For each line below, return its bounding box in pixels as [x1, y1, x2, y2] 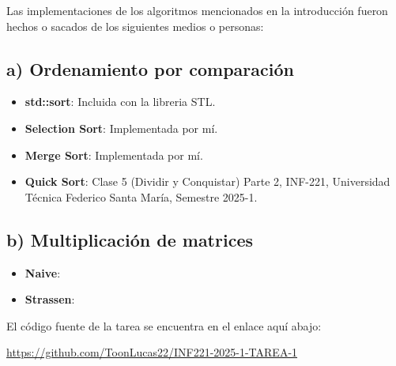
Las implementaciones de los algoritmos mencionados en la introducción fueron [6, 2, 388, 18]
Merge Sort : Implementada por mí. [25, 146, 203, 163]
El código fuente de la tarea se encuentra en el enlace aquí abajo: [6, 317, 322, 334]
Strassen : [25, 291, 75, 308]
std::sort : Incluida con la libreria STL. [25, 93, 216, 110]
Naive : [25, 264, 61, 281]
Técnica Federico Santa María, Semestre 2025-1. [25, 188, 258, 205]
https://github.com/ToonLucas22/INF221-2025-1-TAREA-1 [6, 344, 298, 360]
